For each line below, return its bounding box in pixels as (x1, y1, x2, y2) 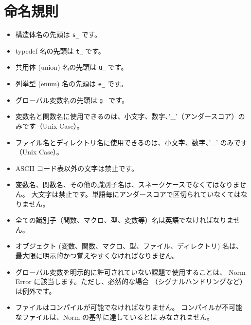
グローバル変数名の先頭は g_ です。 (15, 95, 128, 105)
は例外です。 (15, 286, 56, 296)
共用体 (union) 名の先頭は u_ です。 (15, 62, 128, 72)
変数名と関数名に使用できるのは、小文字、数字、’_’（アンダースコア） (15, 111, 238, 121)
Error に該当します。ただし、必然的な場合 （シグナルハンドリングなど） (15, 276, 247, 287)
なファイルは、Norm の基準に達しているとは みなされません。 (15, 311, 214, 322)
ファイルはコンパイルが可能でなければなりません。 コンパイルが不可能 (15, 302, 243, 312)
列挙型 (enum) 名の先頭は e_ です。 (15, 78, 127, 89)
